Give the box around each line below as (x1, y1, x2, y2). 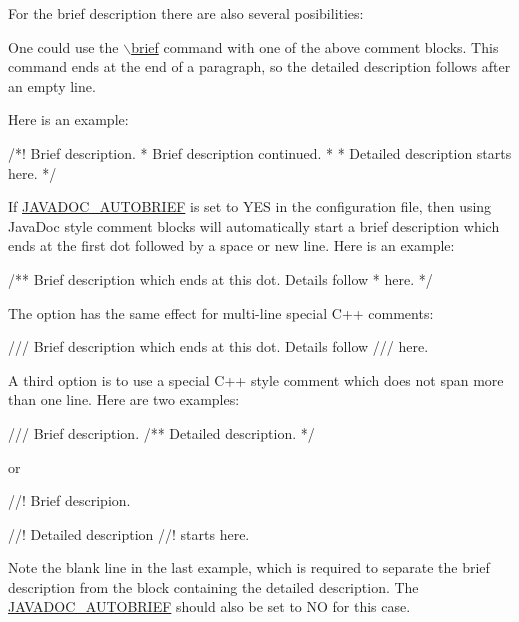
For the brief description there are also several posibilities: (8, 3, 364, 23)
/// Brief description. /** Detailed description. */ (8, 422, 315, 443)
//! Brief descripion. (8, 490, 131, 511)
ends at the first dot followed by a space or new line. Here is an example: (8, 235, 455, 256)
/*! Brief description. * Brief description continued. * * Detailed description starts (8, 142, 512, 163)
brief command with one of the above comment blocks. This (131, 36, 499, 57)
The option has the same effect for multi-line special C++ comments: (8, 302, 434, 323)
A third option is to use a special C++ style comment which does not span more (8, 369, 504, 390)
